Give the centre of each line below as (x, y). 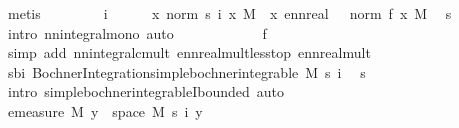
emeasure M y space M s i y (105, 110)
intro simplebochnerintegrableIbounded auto (145, 91)
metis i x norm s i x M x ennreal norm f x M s (229, 13)
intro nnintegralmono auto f (137, 32)
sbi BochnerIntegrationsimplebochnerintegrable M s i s (186, 71)
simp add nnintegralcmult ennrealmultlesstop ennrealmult (189, 52)
